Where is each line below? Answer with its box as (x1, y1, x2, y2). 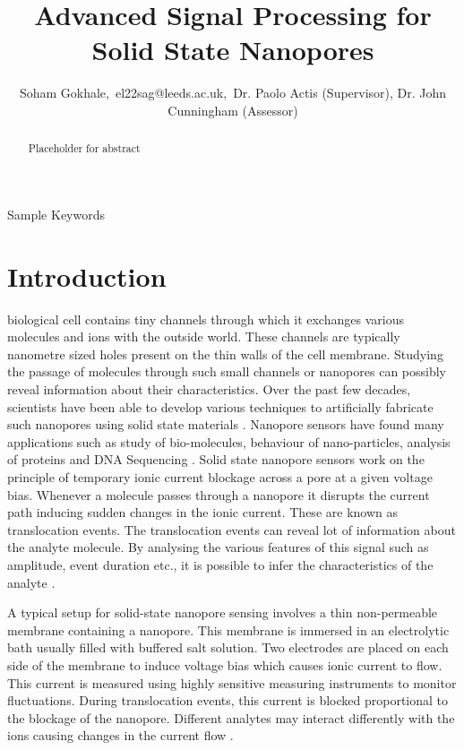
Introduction (7, 257, 167, 294)
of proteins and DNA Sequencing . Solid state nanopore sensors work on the (7, 450, 425, 469)
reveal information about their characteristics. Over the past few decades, (7, 380, 411, 399)
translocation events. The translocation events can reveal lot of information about (7, 520, 456, 539)
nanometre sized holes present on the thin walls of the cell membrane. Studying (7, 344, 443, 363)
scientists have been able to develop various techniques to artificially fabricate (7, 397, 434, 416)
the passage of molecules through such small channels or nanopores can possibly (7, 362, 447, 381)
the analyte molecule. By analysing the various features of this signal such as (7, 538, 429, 556)
